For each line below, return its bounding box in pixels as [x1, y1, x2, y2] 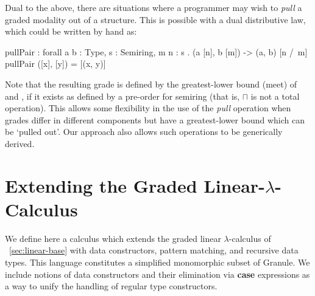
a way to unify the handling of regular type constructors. [5, 280, 218, 292]
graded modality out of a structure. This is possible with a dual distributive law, [5, 13, 306, 26]
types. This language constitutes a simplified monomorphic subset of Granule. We [5, 256, 310, 269]
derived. [5, 137, 35, 150]
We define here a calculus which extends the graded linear [5, 232, 221, 244]
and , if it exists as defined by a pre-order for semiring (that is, [5, 89, 240, 102]
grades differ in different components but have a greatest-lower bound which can [5, 113, 305, 126]
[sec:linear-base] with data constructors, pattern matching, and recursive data [9, 244, 299, 256]
